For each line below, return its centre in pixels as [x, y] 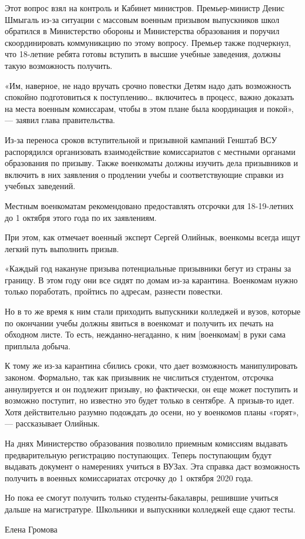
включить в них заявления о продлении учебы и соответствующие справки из [144, 174]
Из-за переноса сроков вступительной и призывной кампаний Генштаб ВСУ [141, 139]
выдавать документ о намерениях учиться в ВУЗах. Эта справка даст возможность [152, 466]
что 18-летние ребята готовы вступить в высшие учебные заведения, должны [143, 54]
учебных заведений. [40, 186]
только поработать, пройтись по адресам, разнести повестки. [114, 291]
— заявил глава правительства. [60, 120]
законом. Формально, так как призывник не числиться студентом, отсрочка [139, 377]
